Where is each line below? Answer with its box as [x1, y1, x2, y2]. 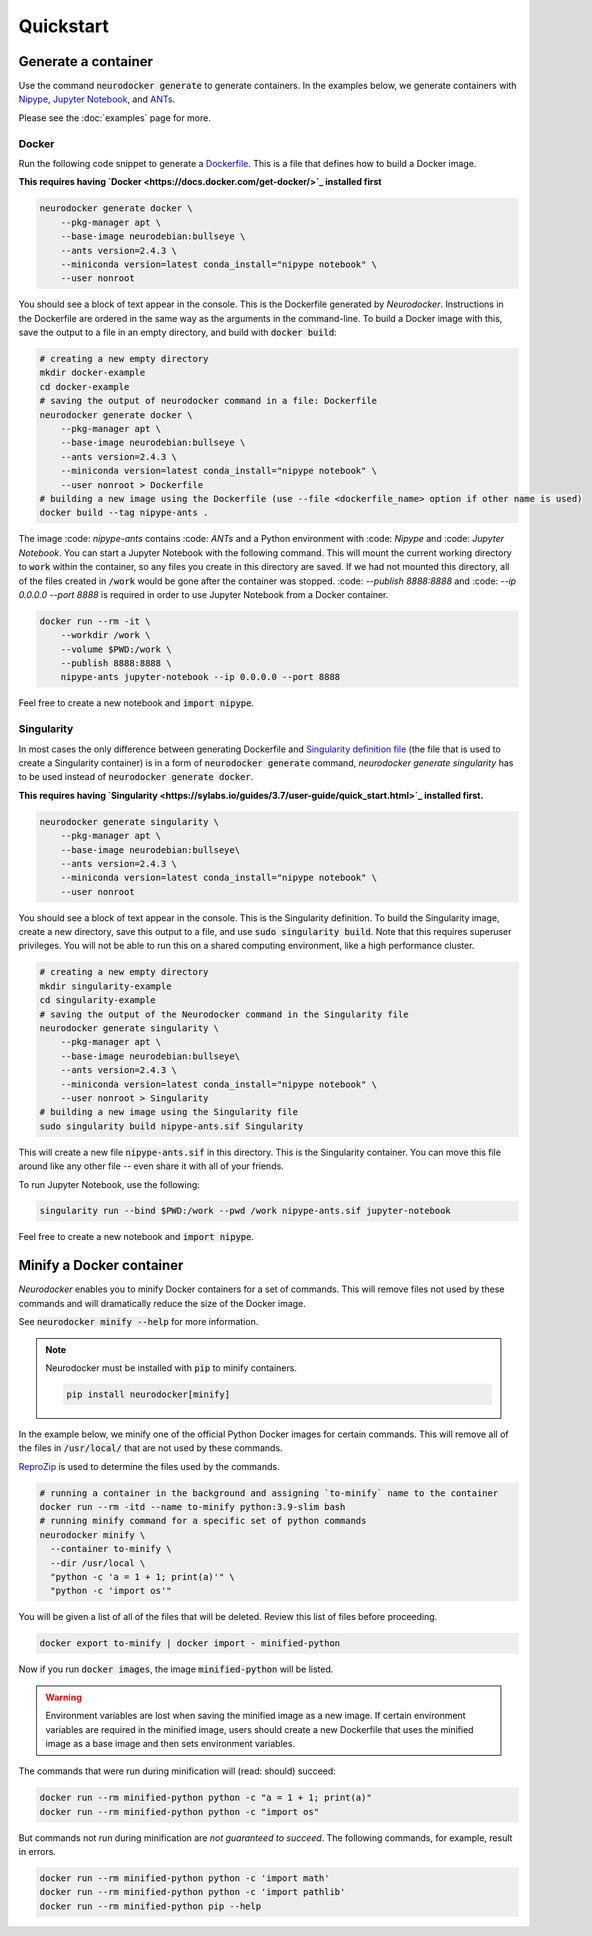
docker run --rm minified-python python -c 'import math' [39, 1873, 330, 1884]
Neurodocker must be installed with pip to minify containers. [45, 1361, 297, 1374]
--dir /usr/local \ [50, 1557, 146, 1569]
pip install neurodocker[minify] [66, 1388, 230, 1400]
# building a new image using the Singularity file [39, 1106, 299, 1118]
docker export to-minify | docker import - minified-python [39, 1638, 341, 1649]
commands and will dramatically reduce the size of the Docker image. [18, 1297, 307, 1309]
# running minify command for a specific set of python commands [39, 1515, 367, 1527]
